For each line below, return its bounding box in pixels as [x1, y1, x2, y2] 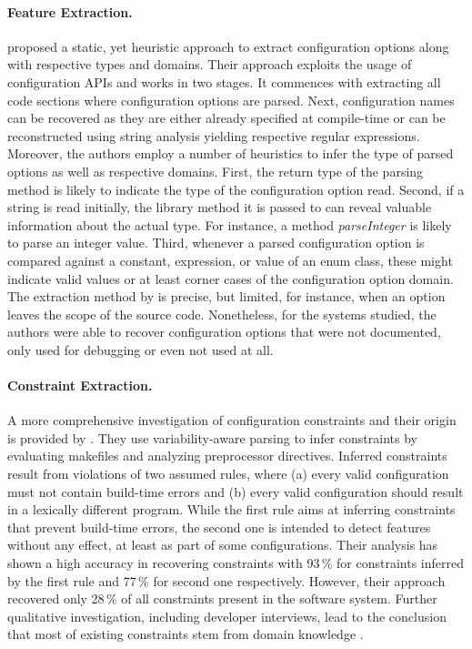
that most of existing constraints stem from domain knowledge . [7, 624, 364, 644]
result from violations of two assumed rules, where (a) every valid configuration [7, 464, 449, 483]
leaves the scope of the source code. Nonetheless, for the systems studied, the [7, 304, 437, 323]
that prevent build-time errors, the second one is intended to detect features [7, 517, 431, 536]
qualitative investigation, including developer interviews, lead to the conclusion [7, 606, 447, 625]
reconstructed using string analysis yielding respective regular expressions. [7, 126, 420, 145]
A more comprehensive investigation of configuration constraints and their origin [7, 411, 457, 430]
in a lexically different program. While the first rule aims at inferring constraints [7, 500, 456, 519]
